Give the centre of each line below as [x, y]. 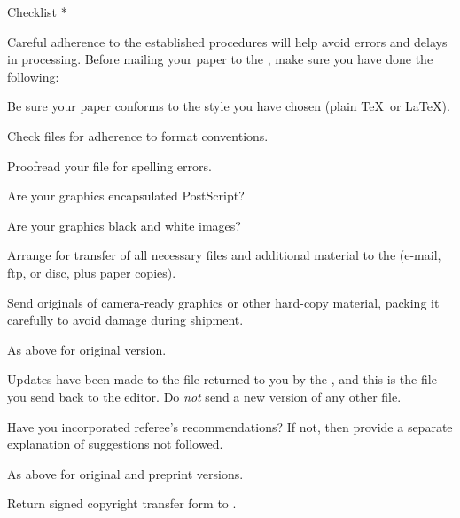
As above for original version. [87, 349]
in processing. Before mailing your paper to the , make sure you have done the [220, 59]
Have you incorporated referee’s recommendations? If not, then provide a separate [230, 426]
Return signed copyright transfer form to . [122, 503]
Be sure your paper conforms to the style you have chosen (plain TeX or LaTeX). [229, 106]
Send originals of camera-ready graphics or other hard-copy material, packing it [223, 302]
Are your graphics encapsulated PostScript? [126, 196]
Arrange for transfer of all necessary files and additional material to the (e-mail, [224, 255]
